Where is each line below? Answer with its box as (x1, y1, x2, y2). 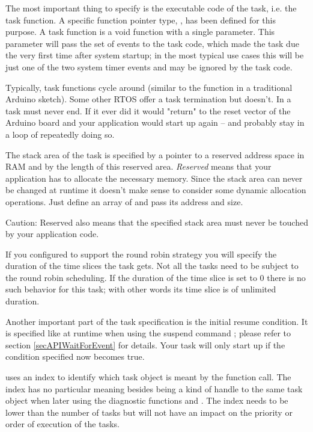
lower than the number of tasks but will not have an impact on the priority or (5, 406, 293, 418)
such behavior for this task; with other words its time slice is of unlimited (5, 283, 276, 295)
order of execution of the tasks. (5, 418, 120, 430)
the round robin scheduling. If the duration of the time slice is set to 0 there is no (5, 271, 306, 283)
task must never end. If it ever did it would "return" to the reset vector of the (5, 104, 291, 117)
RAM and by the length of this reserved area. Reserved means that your (5, 160, 272, 173)
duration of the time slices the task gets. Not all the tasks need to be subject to (5, 259, 299, 272)
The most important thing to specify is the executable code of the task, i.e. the (5, 2, 297, 14)
